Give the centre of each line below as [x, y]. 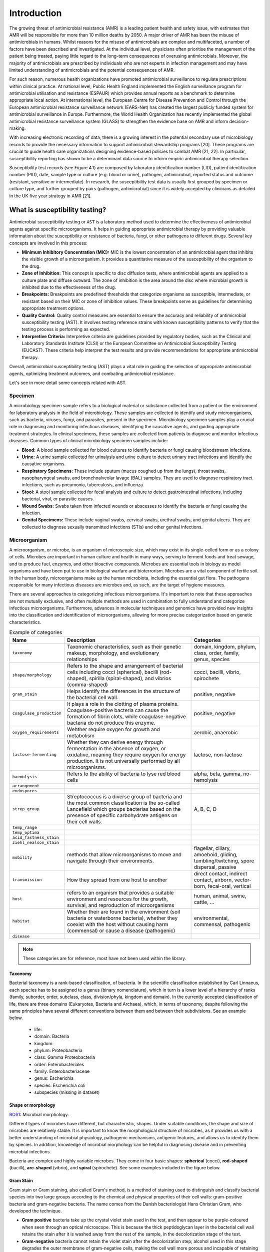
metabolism [80, 735]
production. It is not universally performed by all [123, 761]
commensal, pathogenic [222, 924]
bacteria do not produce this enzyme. [111, 723]
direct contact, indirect [220, 873]
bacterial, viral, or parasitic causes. [58, 499]
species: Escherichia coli [60, 1085]
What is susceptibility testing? [58, 210]
